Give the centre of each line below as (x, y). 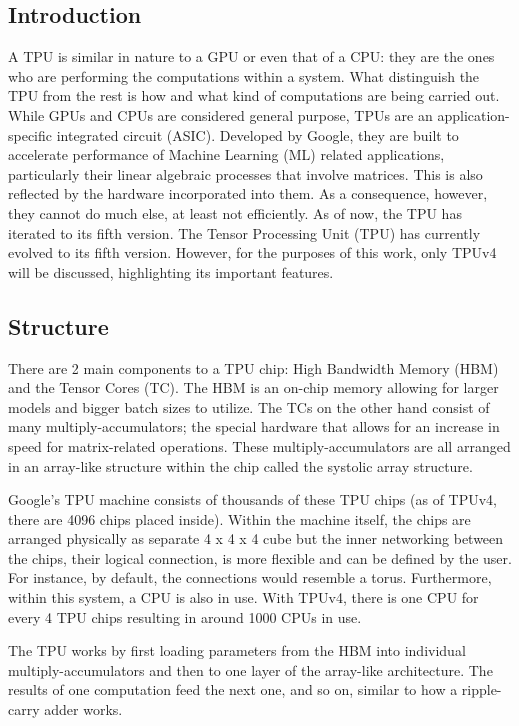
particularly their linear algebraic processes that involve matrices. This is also (245, 173)
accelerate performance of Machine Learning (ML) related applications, (226, 154)
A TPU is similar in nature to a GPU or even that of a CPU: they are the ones (251, 56)
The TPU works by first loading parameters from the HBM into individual (237, 650)
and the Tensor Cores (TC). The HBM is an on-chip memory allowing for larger (253, 387)
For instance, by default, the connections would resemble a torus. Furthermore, (250, 577)
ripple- (481, 689)
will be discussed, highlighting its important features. (171, 271)
